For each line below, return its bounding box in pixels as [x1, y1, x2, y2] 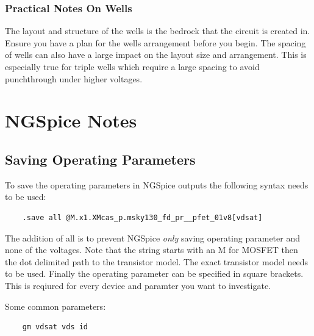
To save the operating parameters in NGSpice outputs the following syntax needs [5, 178, 309, 191]
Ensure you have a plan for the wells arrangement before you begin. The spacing [5, 36, 306, 49]
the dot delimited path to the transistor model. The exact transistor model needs [5, 255, 309, 268]
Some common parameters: [5, 299, 106, 312]
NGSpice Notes [5, 108, 137, 133]
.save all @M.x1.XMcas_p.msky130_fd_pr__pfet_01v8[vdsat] [22, 213, 263, 222]
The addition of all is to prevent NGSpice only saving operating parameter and [5, 231, 300, 244]
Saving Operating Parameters [5, 149, 196, 168]
